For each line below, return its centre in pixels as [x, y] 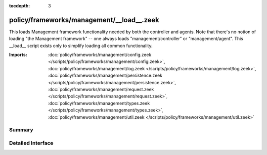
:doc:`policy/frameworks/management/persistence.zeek [105, 76]
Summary [21, 130]
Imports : [18, 55]
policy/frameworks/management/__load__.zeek [84, 20]
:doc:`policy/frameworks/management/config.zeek [100, 55]
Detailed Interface [31, 143]
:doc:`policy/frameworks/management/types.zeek [99, 103]
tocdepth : [20, 6]
